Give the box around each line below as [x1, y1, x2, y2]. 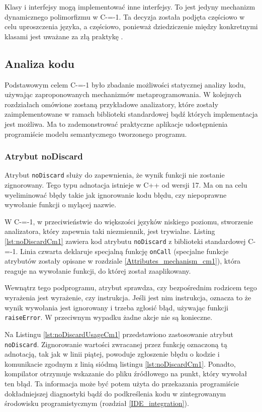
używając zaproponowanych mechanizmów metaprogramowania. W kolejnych [5, 89, 242, 100]
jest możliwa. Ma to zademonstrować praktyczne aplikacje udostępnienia [5, 118, 228, 129]
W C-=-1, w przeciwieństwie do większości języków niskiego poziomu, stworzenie [5, 216, 253, 226]
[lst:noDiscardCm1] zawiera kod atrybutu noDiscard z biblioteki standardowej [5, 235, 246, 246]
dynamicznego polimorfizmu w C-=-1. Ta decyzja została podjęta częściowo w [5, 11, 245, 22]
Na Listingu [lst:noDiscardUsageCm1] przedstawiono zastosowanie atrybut [5, 328, 233, 339]
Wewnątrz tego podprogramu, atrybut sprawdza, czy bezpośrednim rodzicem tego [5, 282, 257, 293]
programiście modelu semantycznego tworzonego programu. [5, 128, 187, 139]
